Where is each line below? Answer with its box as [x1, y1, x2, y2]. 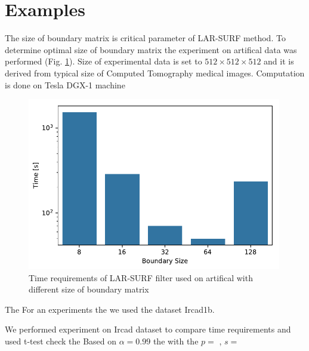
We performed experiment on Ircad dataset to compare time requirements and [5, 323, 291, 335]
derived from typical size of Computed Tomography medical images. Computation [5, 66, 305, 79]
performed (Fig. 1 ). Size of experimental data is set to [5, 55, 202, 67]
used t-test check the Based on [5, 335, 117, 347]
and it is [264, 55, 294, 67]
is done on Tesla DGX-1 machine [5, 78, 125, 91]
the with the [153, 335, 199, 347]
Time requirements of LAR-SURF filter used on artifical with [29, 271, 253, 284]
